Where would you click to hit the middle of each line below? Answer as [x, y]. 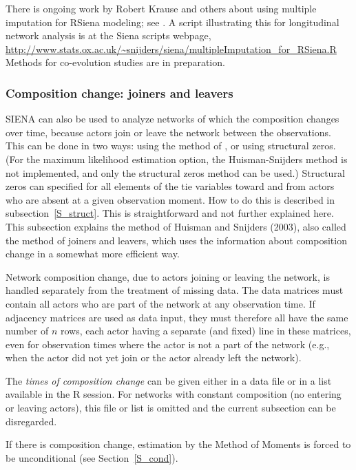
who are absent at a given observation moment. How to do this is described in [170, 199]
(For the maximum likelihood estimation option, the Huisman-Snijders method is [177, 159]
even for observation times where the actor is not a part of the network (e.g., [168, 344]
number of [27, 331]
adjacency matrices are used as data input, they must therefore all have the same [177, 317]
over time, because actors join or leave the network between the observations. [168, 132]
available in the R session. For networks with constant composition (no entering [174, 394]
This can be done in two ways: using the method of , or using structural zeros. [171, 146]
